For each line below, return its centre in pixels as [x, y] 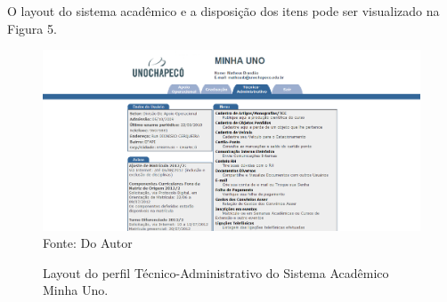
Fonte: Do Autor [88, 243]
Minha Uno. [76, 290]
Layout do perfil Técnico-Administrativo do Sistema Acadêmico [216, 272]
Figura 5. [32, 28]
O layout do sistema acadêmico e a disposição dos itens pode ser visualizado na [223, 11]
